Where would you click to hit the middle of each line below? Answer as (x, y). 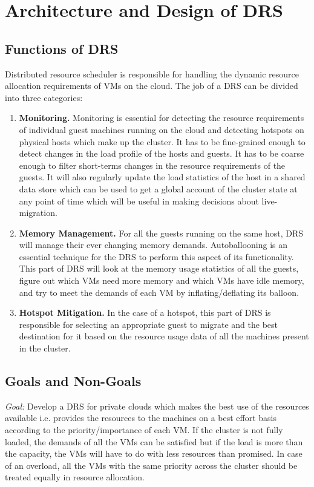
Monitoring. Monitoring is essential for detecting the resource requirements (162, 118)
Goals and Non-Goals (73, 381)
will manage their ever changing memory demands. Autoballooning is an (153, 245)
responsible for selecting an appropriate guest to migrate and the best (148, 324)
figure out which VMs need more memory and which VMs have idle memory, (162, 280)
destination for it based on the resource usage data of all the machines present (164, 336)
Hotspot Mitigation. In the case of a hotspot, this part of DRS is (145, 312)
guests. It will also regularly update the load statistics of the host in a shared (162, 177)
